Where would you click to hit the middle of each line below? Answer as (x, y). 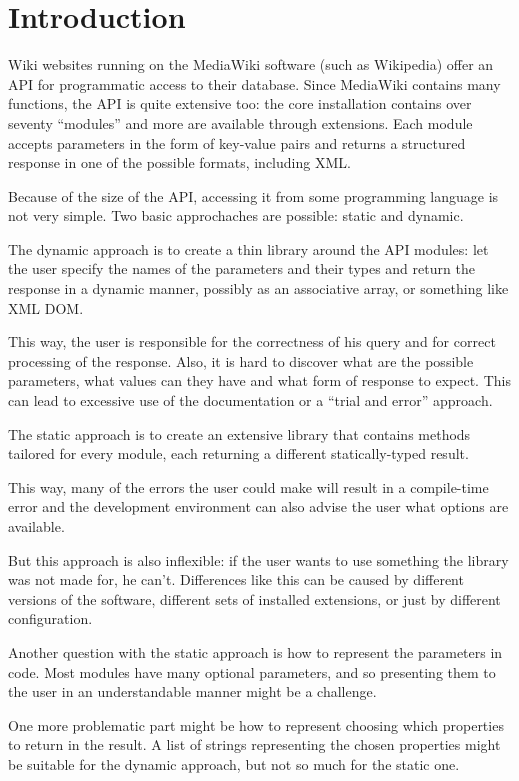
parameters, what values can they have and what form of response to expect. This (259, 380)
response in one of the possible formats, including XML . (179, 162)
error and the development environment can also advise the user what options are (258, 506)
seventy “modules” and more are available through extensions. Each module (240, 122)
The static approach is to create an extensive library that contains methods (239, 433)
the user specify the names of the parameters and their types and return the (241, 268)
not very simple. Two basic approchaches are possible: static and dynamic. (236, 215)
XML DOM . (46, 307)
